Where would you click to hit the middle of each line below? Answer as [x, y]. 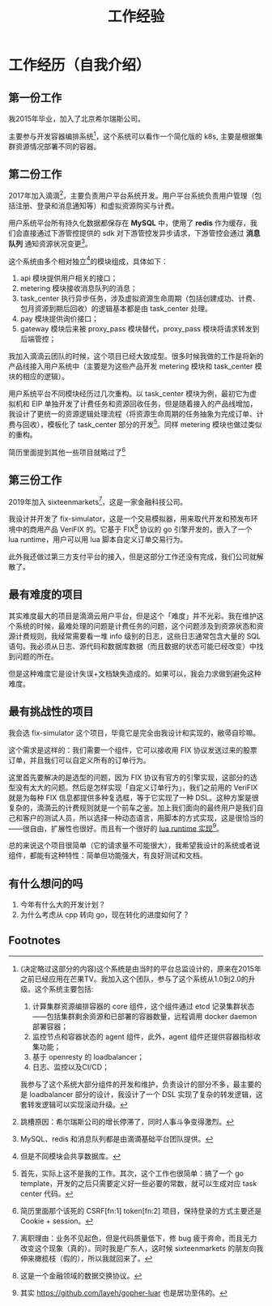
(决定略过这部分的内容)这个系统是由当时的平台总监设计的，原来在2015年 [140, 968]
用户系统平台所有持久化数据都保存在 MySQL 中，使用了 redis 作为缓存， [130, 223]
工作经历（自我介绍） [80, 65]
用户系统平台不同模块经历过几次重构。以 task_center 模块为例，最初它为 [129, 394]
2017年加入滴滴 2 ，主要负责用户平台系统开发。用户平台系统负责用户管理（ [132, 195]
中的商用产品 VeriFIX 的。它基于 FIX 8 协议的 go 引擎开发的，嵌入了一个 [134, 529]
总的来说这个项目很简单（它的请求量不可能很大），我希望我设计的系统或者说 [134, 845]
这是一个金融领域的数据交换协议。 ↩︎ [81, 1275]
